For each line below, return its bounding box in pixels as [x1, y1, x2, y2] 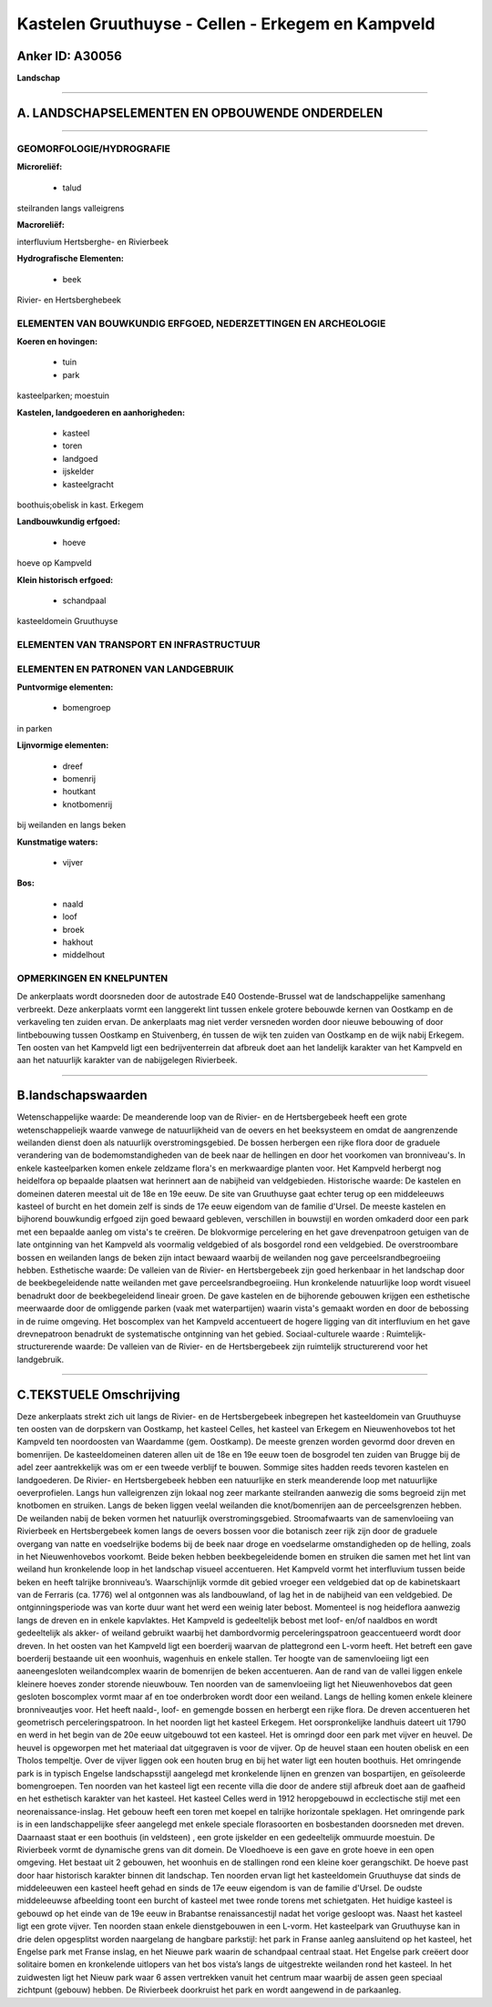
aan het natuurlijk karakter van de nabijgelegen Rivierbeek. [16, 1055, 238, 1066]
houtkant [62, 786, 96, 797]
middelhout [62, 949, 105, 960]
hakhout [62, 937, 94, 947]
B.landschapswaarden [16, 1088, 148, 1103]
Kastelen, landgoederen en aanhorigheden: [16, 406, 186, 418]
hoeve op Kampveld [16, 558, 92, 568]
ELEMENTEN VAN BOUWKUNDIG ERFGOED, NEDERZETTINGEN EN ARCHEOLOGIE [16, 317, 386, 330]
